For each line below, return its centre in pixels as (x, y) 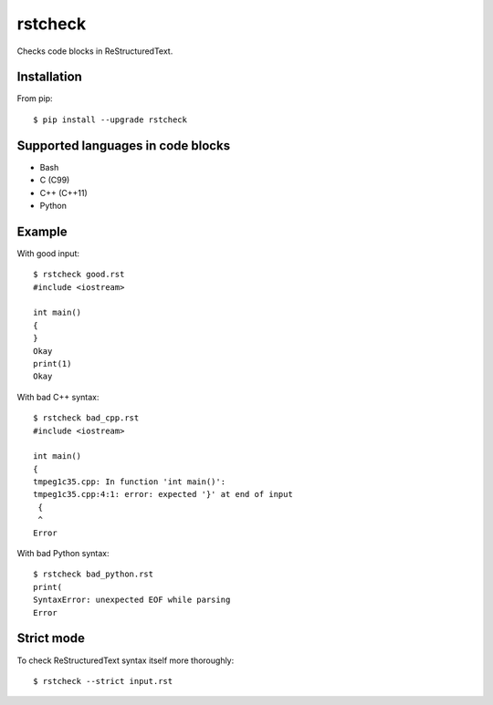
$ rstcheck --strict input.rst (103, 681)
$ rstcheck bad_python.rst (94, 574)
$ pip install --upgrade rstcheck (110, 119)
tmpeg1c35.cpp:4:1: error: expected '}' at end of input (163, 494)
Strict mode (51, 638)
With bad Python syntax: (63, 554)
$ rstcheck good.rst (79, 275)
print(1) (52, 363)
